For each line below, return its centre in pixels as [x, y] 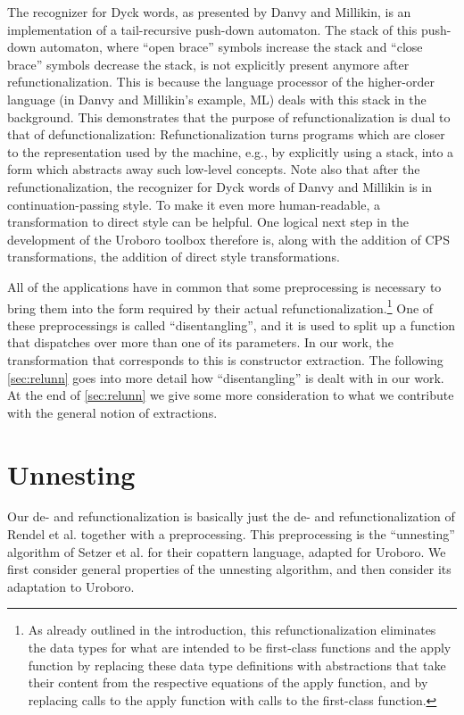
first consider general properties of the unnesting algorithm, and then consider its [229, 569]
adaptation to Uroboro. [71, 586]
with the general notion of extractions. [112, 412]
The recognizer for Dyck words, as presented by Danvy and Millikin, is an [209, 12]
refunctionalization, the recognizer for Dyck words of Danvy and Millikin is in [220, 186]
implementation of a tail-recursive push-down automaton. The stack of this [212, 29]
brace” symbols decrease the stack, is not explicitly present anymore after [208, 64]
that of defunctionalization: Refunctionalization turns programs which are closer [226, 134]
